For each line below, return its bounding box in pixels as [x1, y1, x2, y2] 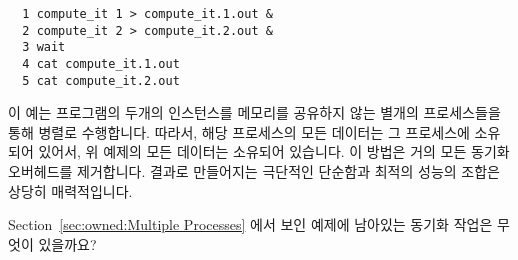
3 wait [22, 40, 66, 55]
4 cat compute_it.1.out [22, 56, 180, 71]
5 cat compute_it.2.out [22, 73, 180, 88]
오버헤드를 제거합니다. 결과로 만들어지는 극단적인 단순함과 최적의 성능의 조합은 [8, 161, 500, 182]
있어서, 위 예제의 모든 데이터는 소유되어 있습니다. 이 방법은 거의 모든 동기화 [38, 141, 510, 162]
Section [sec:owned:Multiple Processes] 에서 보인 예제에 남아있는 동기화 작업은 [8, 214, 493, 235]
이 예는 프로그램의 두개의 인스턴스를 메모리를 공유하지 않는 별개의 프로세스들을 [8, 102, 501, 123]
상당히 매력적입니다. [8, 180, 133, 201]
